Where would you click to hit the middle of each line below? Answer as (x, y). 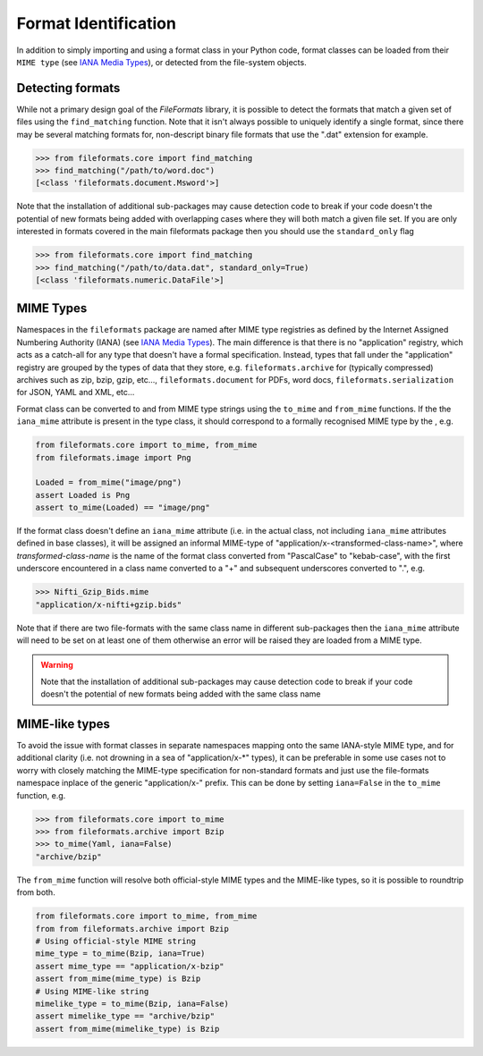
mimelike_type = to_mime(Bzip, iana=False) (132, 1003)
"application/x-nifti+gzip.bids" (109, 604)
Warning (57, 665)
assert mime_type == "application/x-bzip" (130, 966)
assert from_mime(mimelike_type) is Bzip (127, 1029)
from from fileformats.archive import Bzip (132, 929)
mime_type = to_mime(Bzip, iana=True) (120, 954)
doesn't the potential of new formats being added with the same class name (181, 694)
